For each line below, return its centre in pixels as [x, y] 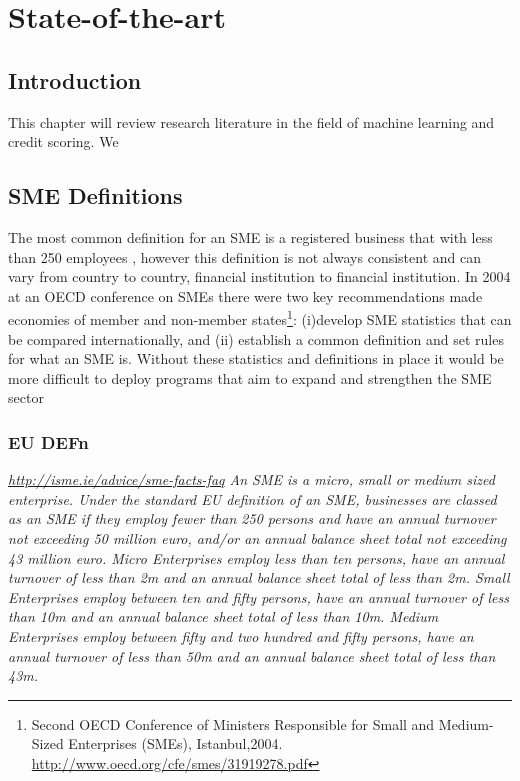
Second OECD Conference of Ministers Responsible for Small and [233, 723]
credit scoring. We [63, 141]
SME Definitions [95, 195]
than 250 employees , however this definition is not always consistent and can [244, 256]
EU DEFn [48, 441]
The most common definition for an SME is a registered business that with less [250, 236]
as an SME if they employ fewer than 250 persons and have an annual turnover [252, 518]
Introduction [75, 79]
